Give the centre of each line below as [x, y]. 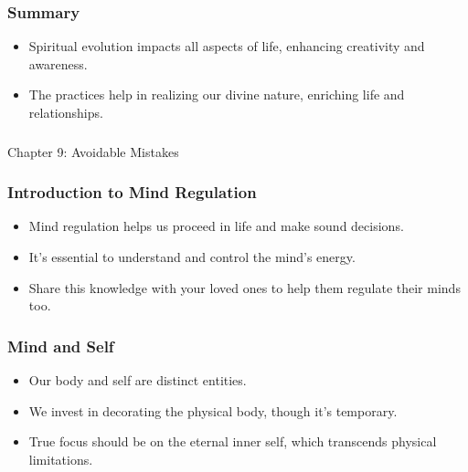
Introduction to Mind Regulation [132, 192]
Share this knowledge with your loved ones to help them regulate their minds [245, 287]
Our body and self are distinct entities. [138, 379]
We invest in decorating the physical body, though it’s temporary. [213, 410]
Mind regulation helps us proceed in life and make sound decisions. [216, 226]
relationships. [66, 112]
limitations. [61, 459]
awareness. [58, 63]
